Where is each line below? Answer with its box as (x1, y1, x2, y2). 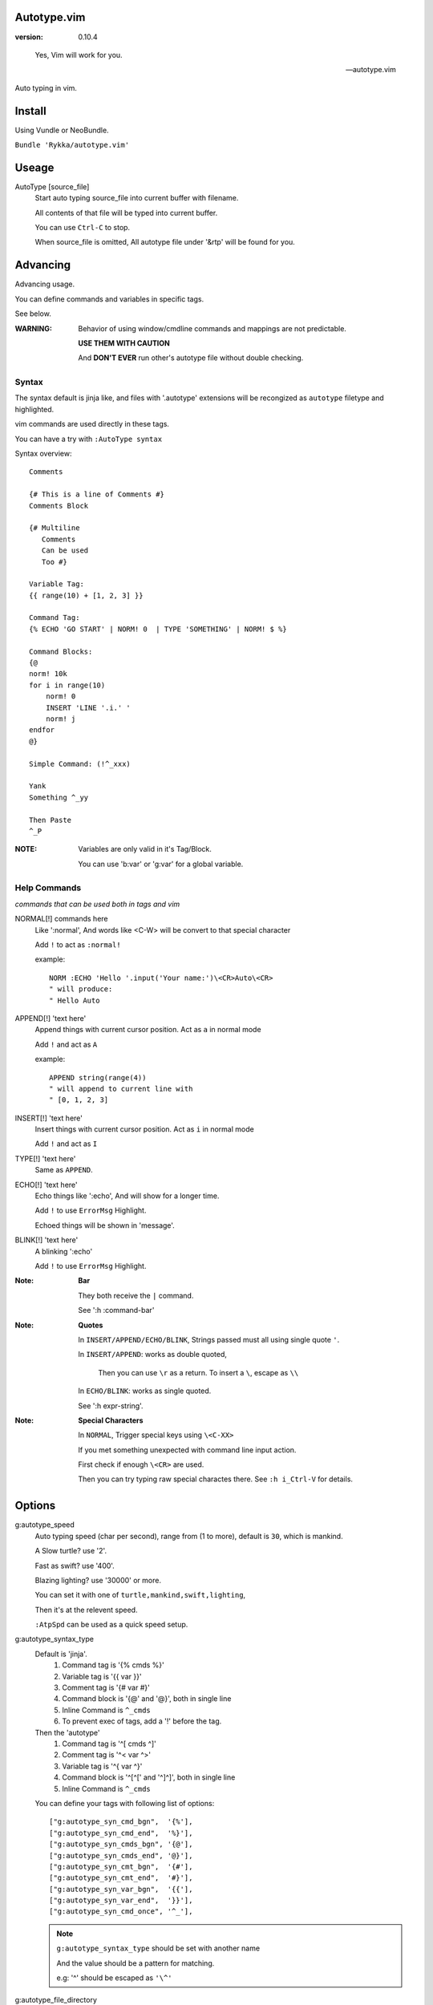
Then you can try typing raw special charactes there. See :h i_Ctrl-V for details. (78, 1474, 353, 1484)
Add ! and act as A (34, 1039, 98, 1049)
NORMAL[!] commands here (14, 914, 108, 924)
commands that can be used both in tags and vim (14, 899, 180, 909)
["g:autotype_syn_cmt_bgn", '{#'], (49, 1861, 193, 1871)
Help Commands (14, 882, 82, 893)
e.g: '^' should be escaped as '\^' (56, 1973, 172, 1983)
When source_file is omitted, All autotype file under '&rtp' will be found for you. (34, 237, 296, 247)
